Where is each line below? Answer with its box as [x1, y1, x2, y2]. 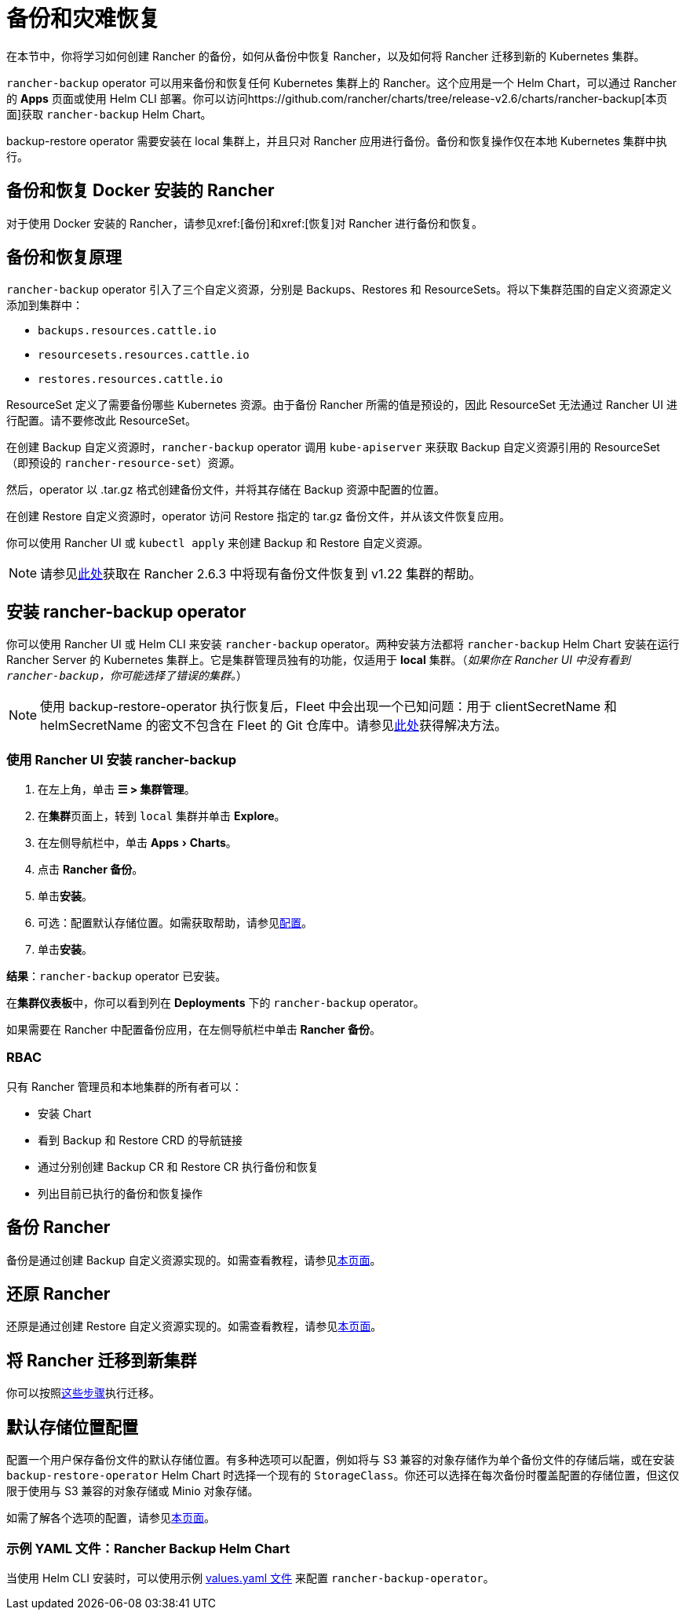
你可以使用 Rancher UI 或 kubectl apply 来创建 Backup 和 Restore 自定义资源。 [6, 536, 429, 550]
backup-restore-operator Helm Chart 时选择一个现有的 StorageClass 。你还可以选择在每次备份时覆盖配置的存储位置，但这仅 [6, 1468, 680, 1483]
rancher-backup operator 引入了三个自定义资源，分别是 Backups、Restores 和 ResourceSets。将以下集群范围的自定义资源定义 [6, 283, 673, 297]
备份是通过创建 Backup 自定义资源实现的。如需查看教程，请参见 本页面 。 [6, 1253, 381, 1267]
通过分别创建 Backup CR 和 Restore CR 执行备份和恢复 [38, 1159, 319, 1173]
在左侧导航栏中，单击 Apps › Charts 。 [38, 836, 237, 850]
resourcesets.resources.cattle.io [38, 348, 250, 362]
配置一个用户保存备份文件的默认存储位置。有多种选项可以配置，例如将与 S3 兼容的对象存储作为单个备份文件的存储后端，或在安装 [6, 1453, 675, 1467]
